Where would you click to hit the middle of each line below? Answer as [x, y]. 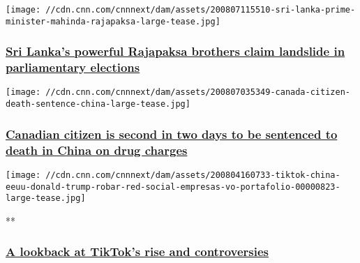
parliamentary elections [73, 67]
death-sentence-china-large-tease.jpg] [98, 104]
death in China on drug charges [97, 150]
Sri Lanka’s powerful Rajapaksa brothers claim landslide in [175, 51]
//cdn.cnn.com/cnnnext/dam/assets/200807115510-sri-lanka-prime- [201, 10]
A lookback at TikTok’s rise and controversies [137, 251]
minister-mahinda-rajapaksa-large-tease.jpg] [113, 21]
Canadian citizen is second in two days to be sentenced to [172, 134]
